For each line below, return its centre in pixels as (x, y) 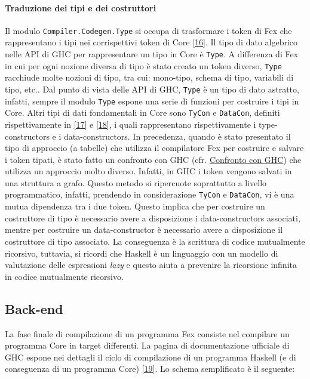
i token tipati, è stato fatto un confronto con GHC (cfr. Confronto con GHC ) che (153, 159)
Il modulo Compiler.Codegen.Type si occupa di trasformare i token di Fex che (148, 30)
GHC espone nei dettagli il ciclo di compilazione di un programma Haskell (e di (151, 357)
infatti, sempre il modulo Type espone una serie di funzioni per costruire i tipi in (152, 101)
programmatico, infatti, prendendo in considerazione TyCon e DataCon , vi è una (150, 194)
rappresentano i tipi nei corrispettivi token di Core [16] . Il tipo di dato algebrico (151, 42)
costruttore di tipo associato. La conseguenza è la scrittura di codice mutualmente (155, 241)
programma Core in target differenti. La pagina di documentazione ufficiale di (147, 345)
